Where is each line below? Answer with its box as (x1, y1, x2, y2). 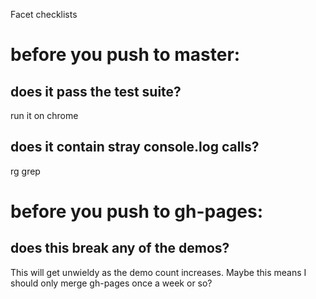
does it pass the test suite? (10, 83, 182, 100)
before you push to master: (10, 44, 241, 66)
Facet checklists (10, 9, 78, 20)
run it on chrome (10, 110, 79, 121)
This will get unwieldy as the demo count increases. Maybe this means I (10, 266, 307, 278)
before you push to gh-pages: (10, 200, 264, 223)
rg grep (10, 165, 41, 177)
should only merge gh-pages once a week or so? (10, 277, 213, 289)
